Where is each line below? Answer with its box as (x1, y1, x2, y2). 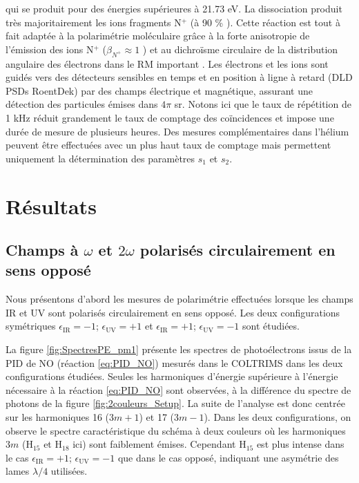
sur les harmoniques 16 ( (6, 410, 110, 424)
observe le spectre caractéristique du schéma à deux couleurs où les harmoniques (6, 423, 346, 437)
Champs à (6, 239, 79, 261)
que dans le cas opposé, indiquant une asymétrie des (117, 450, 339, 464)
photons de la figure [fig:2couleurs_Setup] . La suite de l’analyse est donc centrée (6, 396, 345, 410)
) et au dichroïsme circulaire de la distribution (142, 41, 338, 56)
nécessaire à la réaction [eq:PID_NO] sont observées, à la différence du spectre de (6, 382, 351, 397)
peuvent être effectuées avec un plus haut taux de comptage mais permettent (6, 138, 331, 152)
